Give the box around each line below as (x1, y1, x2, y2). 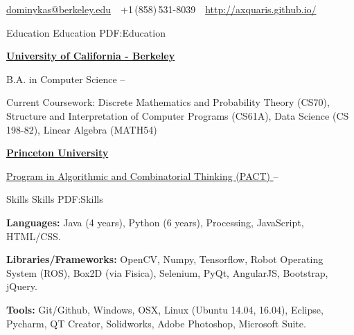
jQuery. (6, 279, 37, 293)
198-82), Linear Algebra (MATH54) (6, 122, 157, 136)
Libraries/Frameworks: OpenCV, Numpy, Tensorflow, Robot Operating (6, 252, 324, 266)
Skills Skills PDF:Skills (6, 192, 103, 206)
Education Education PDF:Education (6, 25, 166, 39)
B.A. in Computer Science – (6, 71, 125, 86)
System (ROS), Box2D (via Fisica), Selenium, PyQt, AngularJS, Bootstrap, (6, 265, 328, 280)
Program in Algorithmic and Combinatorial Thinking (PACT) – (6, 168, 278, 183)
